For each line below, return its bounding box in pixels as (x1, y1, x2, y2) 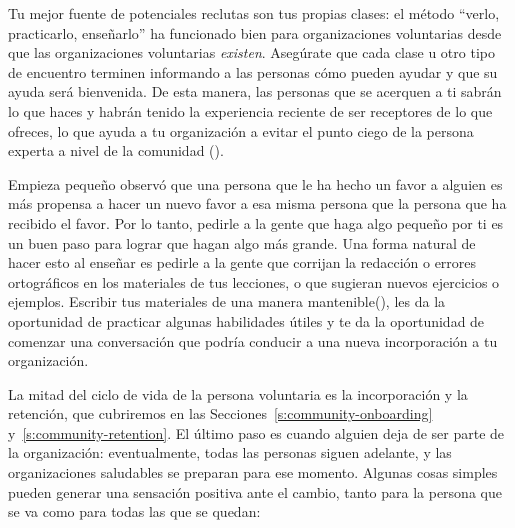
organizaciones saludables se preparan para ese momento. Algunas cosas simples (8, 462, 498, 483)
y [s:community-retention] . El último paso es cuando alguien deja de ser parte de (8, 422, 505, 443)
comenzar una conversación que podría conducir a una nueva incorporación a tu (8, 330, 498, 351)
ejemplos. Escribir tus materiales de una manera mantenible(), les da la (8, 291, 446, 312)
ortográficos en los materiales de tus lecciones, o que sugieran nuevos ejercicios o (8, 271, 500, 292)
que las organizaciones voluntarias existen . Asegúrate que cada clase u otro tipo (8, 42, 495, 63)
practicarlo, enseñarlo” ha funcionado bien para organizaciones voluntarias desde (8, 22, 502, 43)
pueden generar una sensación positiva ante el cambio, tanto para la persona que (8, 481, 502, 502)
